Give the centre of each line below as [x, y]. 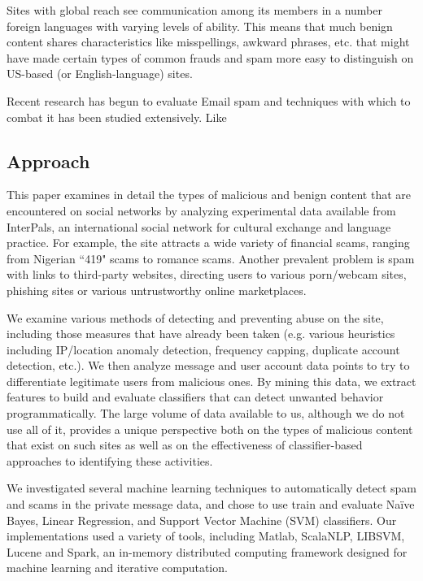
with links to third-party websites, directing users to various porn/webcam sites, [207, 274]
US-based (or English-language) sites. [100, 74]
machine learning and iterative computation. [117, 568]
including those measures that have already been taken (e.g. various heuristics [201, 334]
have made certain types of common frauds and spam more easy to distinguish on [210, 57]
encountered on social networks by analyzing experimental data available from [201, 210]
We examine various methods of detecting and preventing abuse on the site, [195, 317]
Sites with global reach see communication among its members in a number [194, 10]
